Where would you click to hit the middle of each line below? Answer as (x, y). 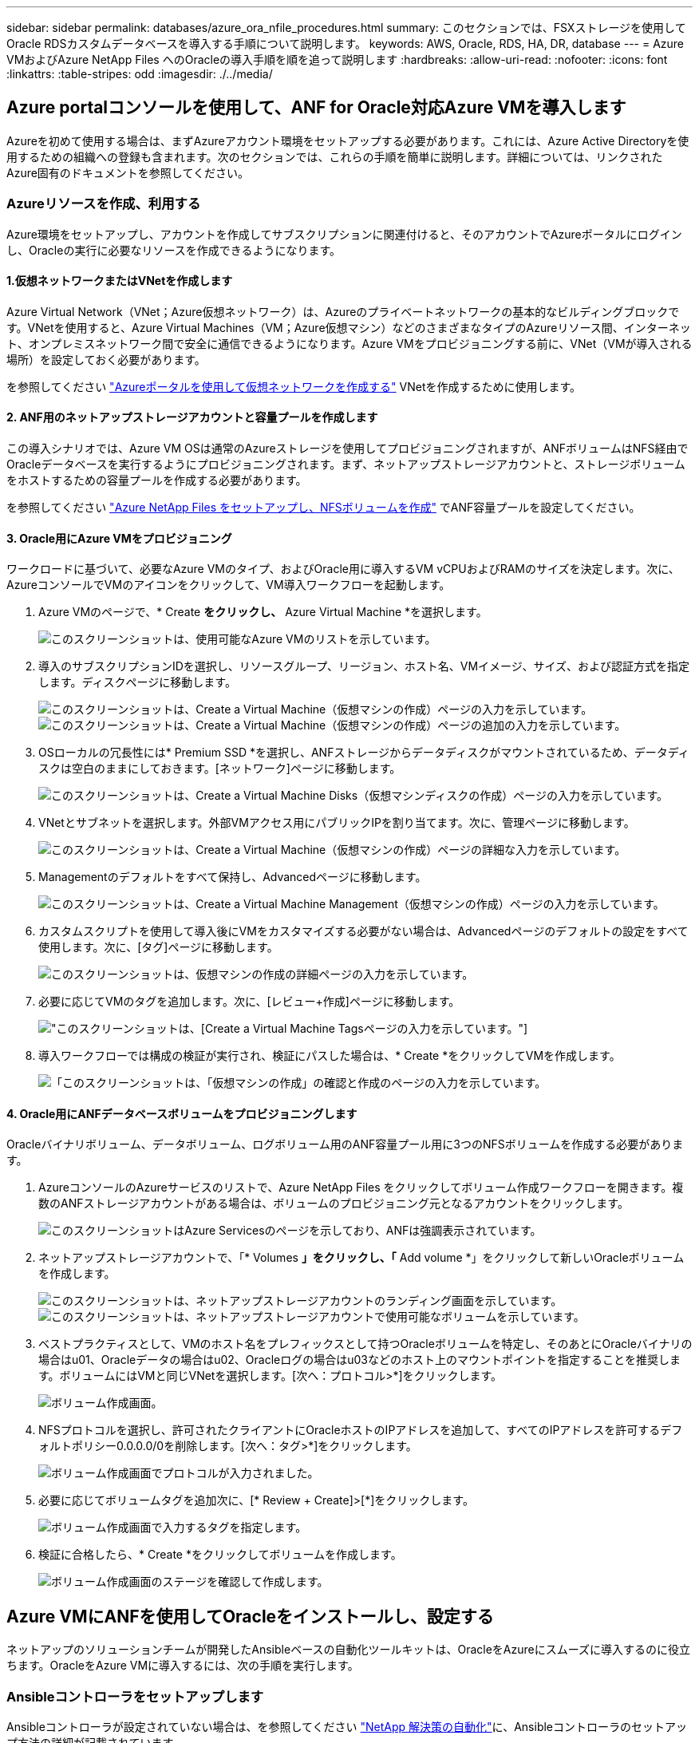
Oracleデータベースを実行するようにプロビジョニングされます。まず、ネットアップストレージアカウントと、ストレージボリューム (346, 464)
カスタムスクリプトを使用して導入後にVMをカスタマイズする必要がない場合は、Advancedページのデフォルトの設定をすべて (363, 931)
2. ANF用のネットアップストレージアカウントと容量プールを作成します (192, 417)
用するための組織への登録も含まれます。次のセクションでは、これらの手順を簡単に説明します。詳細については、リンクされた (335, 156)
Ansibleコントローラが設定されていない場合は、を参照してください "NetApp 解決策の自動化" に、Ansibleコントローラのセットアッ (347, 1727)
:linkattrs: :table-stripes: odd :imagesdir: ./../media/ (140, 74)
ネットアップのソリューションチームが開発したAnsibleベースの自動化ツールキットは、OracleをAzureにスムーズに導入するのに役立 (348, 1650)
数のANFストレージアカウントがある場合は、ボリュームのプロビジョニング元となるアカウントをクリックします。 (334, 1203)
